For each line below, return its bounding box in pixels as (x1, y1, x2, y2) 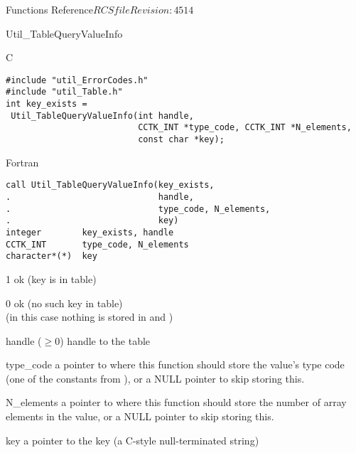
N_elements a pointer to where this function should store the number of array (6, 395, 347, 410)
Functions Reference (6, 2, 94, 16)
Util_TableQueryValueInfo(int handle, (11, 110, 194, 121)
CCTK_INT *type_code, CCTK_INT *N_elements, (138, 122, 352, 133)
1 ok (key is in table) (6, 271, 97, 286)
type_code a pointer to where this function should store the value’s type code (6, 357, 345, 372)
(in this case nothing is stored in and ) (6, 309, 173, 324)
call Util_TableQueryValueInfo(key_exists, (6, 180, 215, 191)
